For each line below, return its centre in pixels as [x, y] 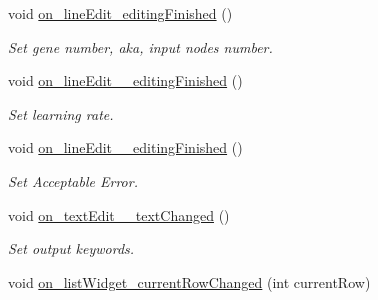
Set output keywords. [71, 248]
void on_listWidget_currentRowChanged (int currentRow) [189, 281]
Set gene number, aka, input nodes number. [140, 46]
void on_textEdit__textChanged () [119, 214]
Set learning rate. [61, 113]
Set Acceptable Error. [73, 180]
